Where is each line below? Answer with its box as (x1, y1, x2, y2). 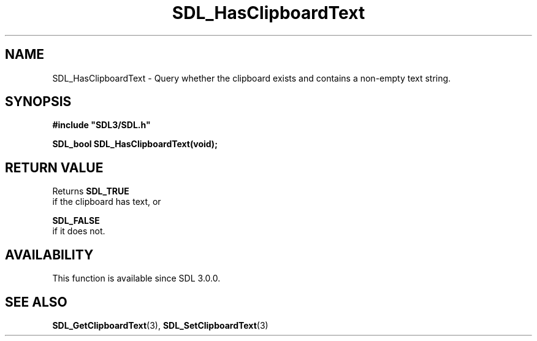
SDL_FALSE (52, 215, 100, 226)
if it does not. (52, 226, 105, 237)
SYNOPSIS (5, 94, 72, 110)
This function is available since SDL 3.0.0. (52, 273, 221, 284)
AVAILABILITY (5, 247, 94, 262)
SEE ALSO (5, 294, 67, 310)
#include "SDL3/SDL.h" (52, 120, 151, 131)
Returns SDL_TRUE (52, 186, 129, 197)
